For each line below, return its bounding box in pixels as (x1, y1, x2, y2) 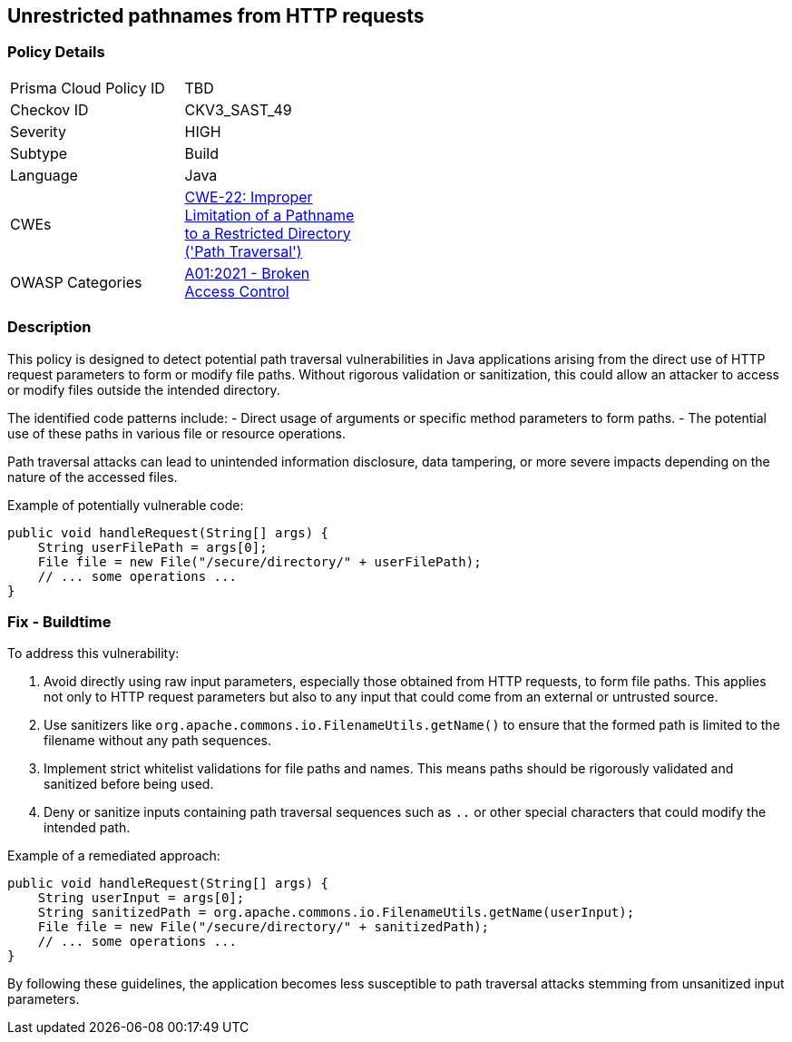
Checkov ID (10, 100, 89, 119)
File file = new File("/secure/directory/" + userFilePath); (37, 554, 482, 569)
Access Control (184, 281, 289, 300)
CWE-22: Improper (184, 187, 313, 206)
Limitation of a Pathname (184, 205, 355, 224)
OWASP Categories (10, 272, 142, 291)
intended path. (44, 820, 131, 836)
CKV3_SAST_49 (184, 100, 292, 119)
